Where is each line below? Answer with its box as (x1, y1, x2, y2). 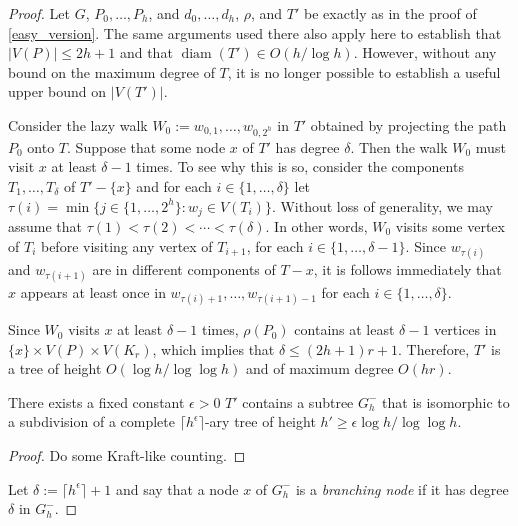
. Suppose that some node (67, 136, 226, 157)
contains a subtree (242, 391, 354, 412)
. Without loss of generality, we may (271, 195, 493, 216)
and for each (136, 175, 212, 196)
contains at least (294, 319, 395, 340)
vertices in (434, 319, 497, 340)
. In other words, (265, 215, 368, 236)
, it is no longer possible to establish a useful (227, 61, 501, 82)
